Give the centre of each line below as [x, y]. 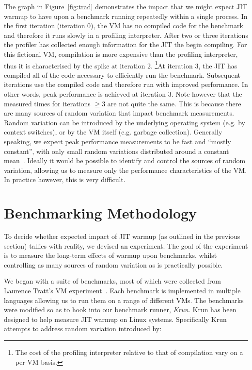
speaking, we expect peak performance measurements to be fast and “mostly [118, 141]
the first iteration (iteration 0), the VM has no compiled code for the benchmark [124, 25]
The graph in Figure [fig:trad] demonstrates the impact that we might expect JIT [126, 6]
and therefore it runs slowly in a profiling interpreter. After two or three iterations [126, 35]
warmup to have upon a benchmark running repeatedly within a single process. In [126, 16]
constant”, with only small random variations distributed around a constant [117, 151]
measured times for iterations [47, 103]
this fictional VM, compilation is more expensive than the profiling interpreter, [121, 54]
